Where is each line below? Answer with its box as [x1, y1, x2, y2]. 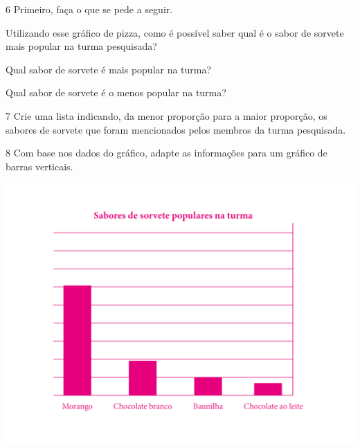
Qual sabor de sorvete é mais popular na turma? [6, 62, 212, 76]
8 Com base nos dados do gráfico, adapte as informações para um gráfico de [6, 145, 327, 160]
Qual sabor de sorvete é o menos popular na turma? [6, 85, 226, 100]
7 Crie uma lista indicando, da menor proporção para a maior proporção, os [6, 108, 327, 123]
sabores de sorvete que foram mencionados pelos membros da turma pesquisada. [6, 122, 346, 136]
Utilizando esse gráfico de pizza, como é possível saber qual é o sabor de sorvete [6, 25, 344, 39]
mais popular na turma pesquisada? [6, 39, 157, 53]
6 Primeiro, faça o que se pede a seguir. [6, 2, 173, 16]
